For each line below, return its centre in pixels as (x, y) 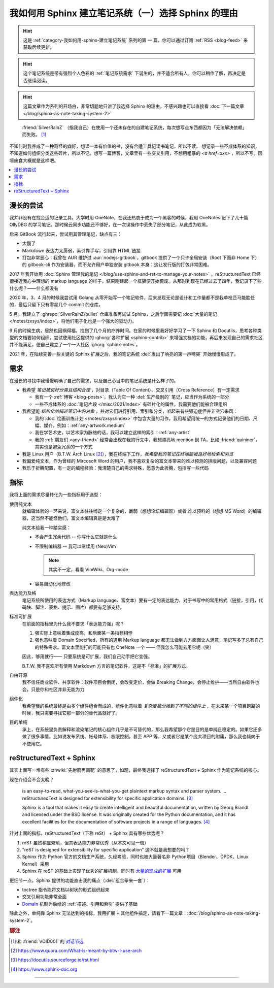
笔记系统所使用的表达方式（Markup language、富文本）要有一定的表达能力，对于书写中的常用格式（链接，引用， (140, 600)
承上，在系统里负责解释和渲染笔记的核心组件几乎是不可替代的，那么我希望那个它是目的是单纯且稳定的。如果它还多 (142, 729)
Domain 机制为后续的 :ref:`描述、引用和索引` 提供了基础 (80, 904)
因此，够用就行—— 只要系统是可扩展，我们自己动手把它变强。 (87, 656)
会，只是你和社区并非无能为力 (53, 689)
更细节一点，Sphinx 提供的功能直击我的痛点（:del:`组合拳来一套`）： (80, 880)
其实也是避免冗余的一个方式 (64, 447)
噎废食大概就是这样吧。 (34, 160)
